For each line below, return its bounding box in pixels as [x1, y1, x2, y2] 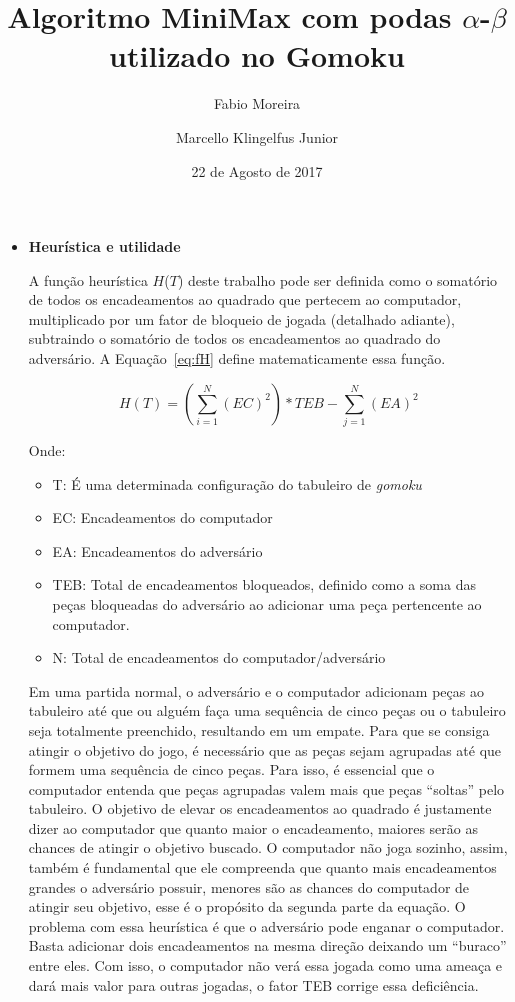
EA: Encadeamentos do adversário [52, 540, 263, 561]
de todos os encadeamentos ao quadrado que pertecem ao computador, [28, 289, 462, 310]
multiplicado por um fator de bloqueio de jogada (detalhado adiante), [28, 308, 455, 329]
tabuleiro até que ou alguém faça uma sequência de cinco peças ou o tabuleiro [28, 700, 506, 721]
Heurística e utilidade [28, 236, 181, 257]
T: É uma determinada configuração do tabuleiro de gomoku [52, 473, 422, 494]
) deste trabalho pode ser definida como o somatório [177, 269, 498, 290]
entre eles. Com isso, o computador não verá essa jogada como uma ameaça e [28, 955, 503, 976]
